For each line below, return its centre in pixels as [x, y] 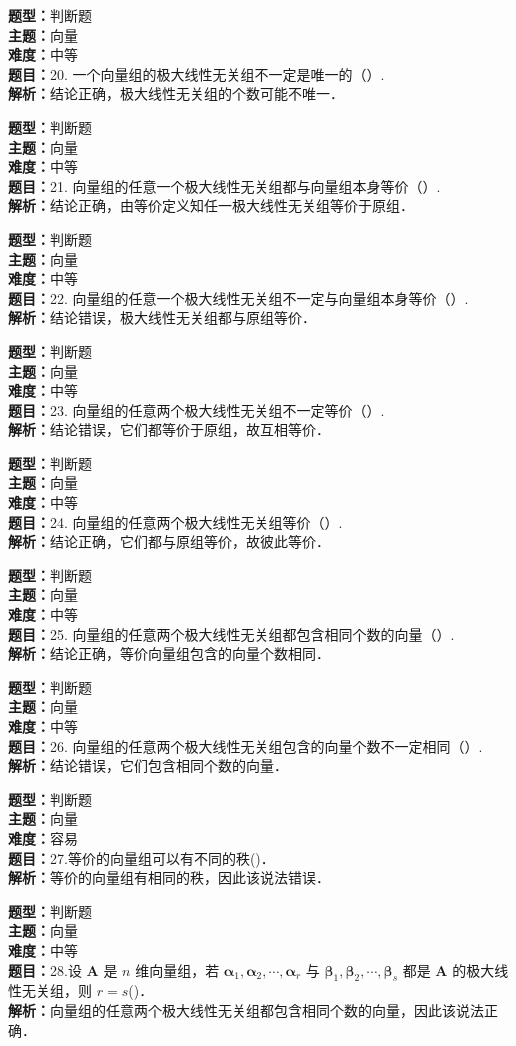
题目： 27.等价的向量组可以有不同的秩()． [141, 857]
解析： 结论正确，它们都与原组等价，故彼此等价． [169, 541]
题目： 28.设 [45, 969]
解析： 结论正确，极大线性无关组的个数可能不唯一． [176, 93]
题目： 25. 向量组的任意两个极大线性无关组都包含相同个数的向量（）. [231, 633]
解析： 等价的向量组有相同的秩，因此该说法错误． [169, 877]
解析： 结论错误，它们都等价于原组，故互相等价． [169, 429]
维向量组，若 [177, 969]
